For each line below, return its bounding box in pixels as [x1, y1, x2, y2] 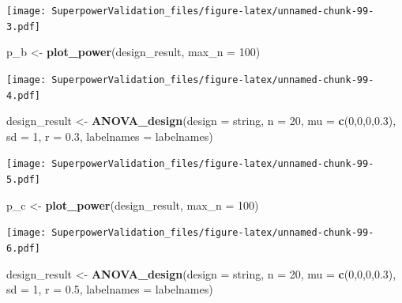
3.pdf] [6, 21, 40, 32]
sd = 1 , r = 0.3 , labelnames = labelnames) [6, 127, 213, 144]
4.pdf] [6, 89, 40, 101]
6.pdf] [6, 242, 40, 254]
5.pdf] [6, 174, 40, 186]
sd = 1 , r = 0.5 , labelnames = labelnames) [6, 281, 213, 297]
